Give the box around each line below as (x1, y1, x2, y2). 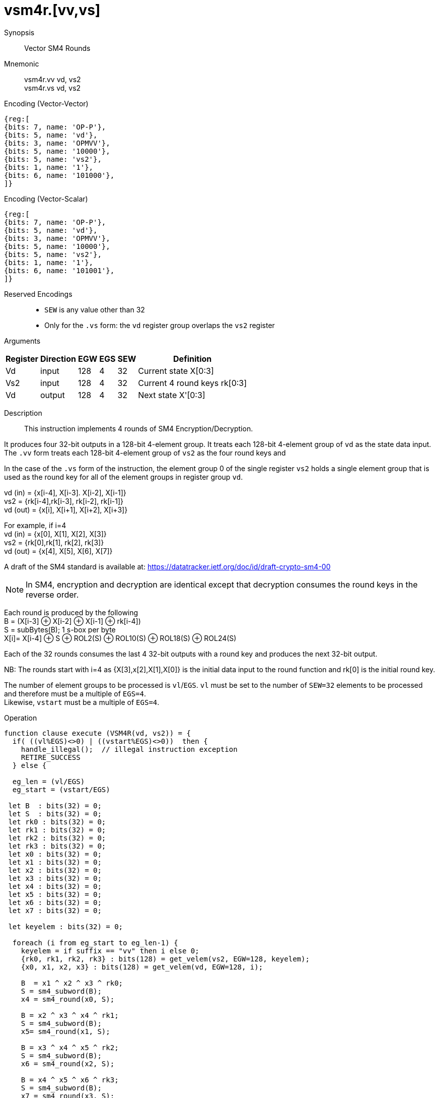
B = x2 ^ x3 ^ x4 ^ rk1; (21, 1011, 119, 1019)
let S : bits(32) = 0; (8, 809, 102, 818)
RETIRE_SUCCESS (21, 753, 81, 761)
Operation (4, 713, 37, 722)
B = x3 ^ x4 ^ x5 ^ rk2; (21, 1043, 119, 1052)
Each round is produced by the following (4, 608, 138, 617)
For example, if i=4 (4, 521, 66, 530)
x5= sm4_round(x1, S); (21, 1027, 110, 1036)
